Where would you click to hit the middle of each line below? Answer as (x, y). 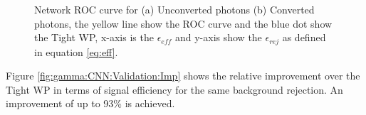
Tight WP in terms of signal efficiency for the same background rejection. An (174, 89)
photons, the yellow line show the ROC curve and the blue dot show (183, 23)
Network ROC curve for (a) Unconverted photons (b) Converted (174, 9)
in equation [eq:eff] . (76, 51)
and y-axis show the (218, 37)
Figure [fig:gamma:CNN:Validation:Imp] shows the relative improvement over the (183, 76)
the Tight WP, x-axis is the (94, 37)
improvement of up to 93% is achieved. (90, 103)
